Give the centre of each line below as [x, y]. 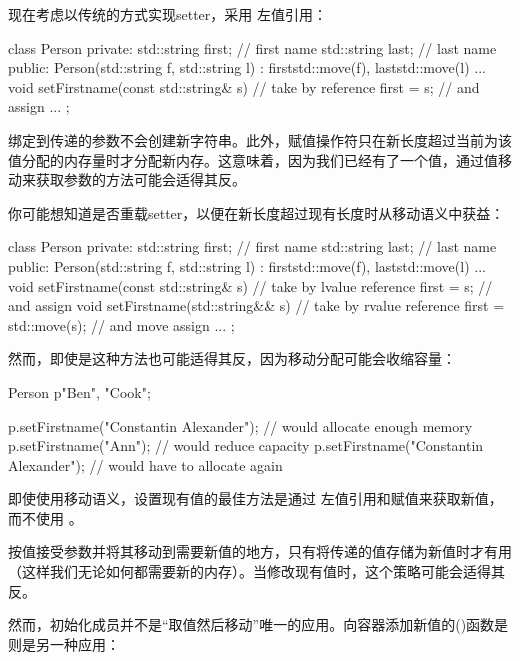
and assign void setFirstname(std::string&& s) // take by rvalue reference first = [256, 305]
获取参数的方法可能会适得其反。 [140, 179]
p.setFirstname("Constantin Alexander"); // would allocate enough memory [240, 425]
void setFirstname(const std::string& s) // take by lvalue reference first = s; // [250, 285]
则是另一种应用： [64, 643]
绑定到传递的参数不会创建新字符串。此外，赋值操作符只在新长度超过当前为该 [260, 139]
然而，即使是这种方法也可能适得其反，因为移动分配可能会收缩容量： [232, 358]
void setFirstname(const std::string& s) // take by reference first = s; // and [244, 86]
